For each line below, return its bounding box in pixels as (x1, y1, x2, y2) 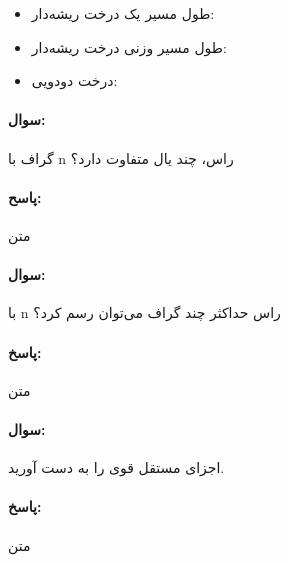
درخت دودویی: (31, 70, 118, 91)
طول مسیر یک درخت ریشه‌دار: (31, 3, 215, 23)
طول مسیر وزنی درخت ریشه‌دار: (31, 36, 227, 57)
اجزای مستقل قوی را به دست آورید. (8, 457, 225, 478)
